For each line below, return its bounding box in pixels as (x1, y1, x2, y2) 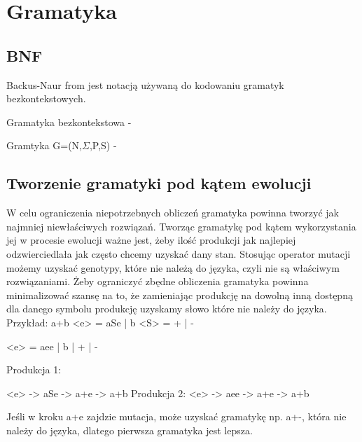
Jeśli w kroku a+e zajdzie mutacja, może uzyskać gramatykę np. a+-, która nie (6, 409, 347, 424)
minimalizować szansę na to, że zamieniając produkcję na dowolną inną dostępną (6, 287, 353, 302)
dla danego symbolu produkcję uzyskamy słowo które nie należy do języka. (6, 301, 327, 316)
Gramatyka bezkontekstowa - (6, 114, 132, 129)
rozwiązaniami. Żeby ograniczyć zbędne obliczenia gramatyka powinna (6, 274, 309, 289)
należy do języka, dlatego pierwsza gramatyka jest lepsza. (6, 422, 253, 437)
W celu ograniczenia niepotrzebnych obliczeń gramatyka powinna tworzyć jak (6, 205, 339, 220)
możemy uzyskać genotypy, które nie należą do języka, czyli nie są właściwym (6, 260, 340, 275)
